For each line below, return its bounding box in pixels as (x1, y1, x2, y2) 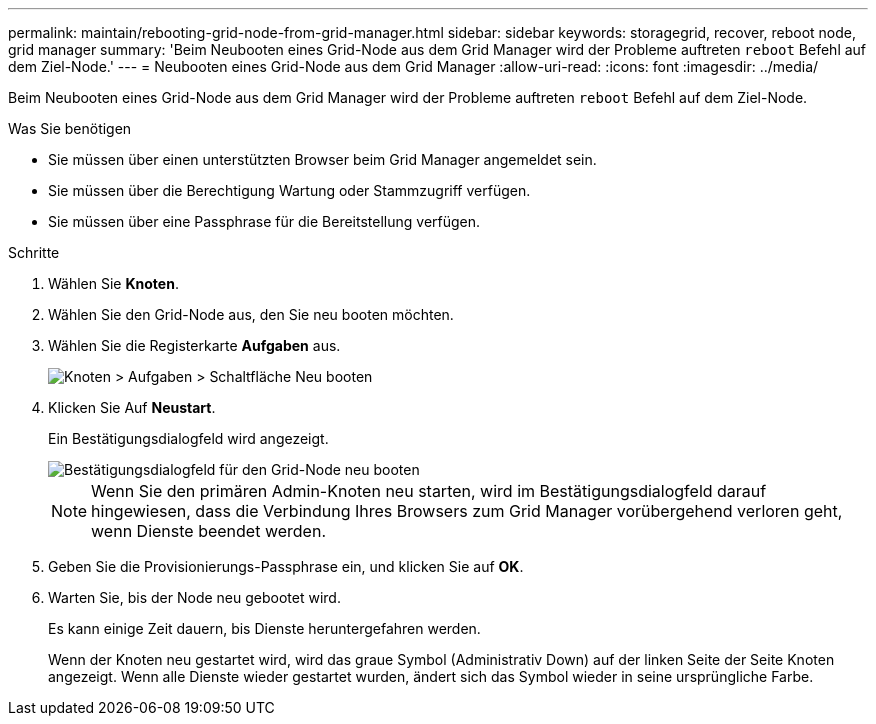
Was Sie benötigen (8, 120, 132, 137)
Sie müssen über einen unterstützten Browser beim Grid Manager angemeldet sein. (48, 151, 597, 168)
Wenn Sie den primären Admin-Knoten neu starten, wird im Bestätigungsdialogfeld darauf (91, 481, 767, 501)
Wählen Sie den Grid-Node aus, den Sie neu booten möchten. (48, 306, 454, 323)
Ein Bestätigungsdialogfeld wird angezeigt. (48, 430, 329, 447)
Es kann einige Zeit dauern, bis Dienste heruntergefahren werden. (48, 620, 481, 637)
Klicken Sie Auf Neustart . (48, 399, 216, 416)
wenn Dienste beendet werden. (91, 521, 326, 541)
